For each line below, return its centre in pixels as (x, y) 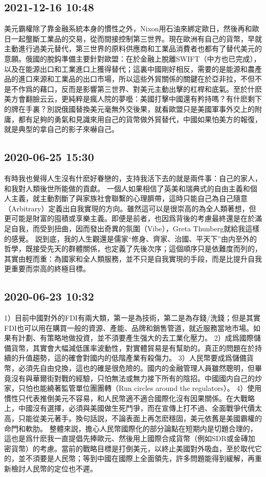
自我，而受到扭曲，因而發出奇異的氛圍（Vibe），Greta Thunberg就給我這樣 (135, 228)
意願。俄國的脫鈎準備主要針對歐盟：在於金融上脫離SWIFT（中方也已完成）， (132, 58)
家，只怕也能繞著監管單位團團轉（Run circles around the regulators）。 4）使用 (133, 388)
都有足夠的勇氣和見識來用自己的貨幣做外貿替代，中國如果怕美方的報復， (140, 119)
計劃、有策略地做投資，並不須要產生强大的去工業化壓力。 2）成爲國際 (136, 338)
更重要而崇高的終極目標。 (47, 269)
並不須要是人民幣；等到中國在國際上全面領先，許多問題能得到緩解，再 (136, 458)
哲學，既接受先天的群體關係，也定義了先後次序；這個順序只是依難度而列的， (133, 249)
